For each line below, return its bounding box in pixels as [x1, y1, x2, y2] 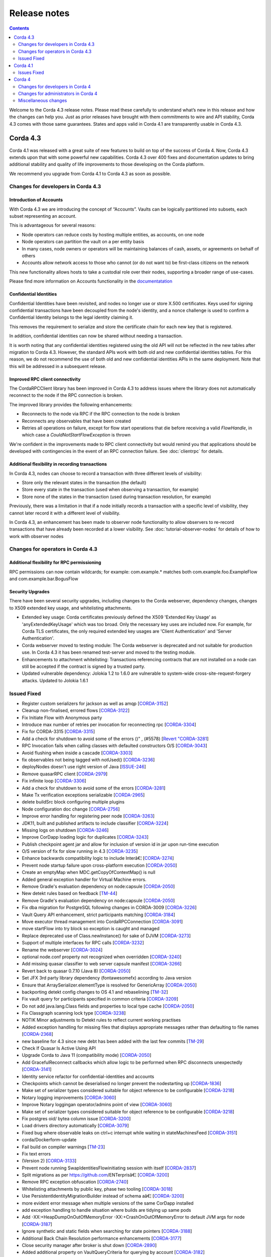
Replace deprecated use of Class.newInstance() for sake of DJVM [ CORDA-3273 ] [22, 933, 191, 939]
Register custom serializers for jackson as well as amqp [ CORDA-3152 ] [22, 700, 168, 706]
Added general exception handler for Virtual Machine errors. [22, 876, 147, 882]
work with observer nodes [9, 533, 64, 539]
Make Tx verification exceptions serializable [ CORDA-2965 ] [22, 792, 145, 798]
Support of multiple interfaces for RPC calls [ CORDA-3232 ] [22, 940, 144, 946]
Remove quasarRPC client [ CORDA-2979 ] [22, 771, 108, 777]
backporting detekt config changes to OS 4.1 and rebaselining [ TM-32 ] [22, 989, 168, 995]
